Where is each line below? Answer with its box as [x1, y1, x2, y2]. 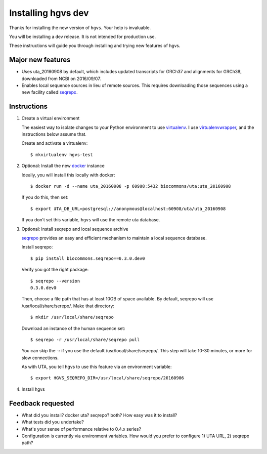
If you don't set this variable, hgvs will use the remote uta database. [21, 217, 160, 223]
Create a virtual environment [21, 115, 80, 121]
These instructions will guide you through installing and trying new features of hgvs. [9, 42, 180, 49]
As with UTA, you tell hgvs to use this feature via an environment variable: [21, 364, 172, 370]
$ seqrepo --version [30, 278, 80, 284]
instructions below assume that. [21, 131, 87, 137]
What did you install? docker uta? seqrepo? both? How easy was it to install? [21, 412, 178, 418]
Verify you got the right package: [21, 267, 89, 273]
